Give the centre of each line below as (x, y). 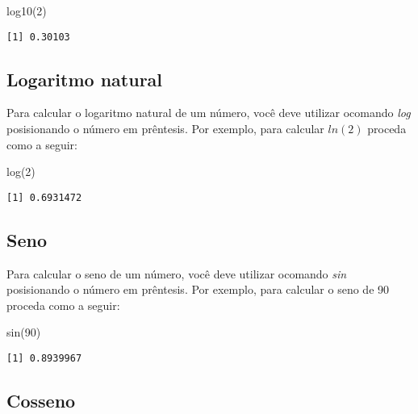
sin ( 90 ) (24, 332)
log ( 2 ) (21, 171)
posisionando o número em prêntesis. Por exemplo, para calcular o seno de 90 (198, 289)
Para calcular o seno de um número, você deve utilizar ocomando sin (177, 273)
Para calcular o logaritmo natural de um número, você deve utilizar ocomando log (209, 113)
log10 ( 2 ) (27, 10)
